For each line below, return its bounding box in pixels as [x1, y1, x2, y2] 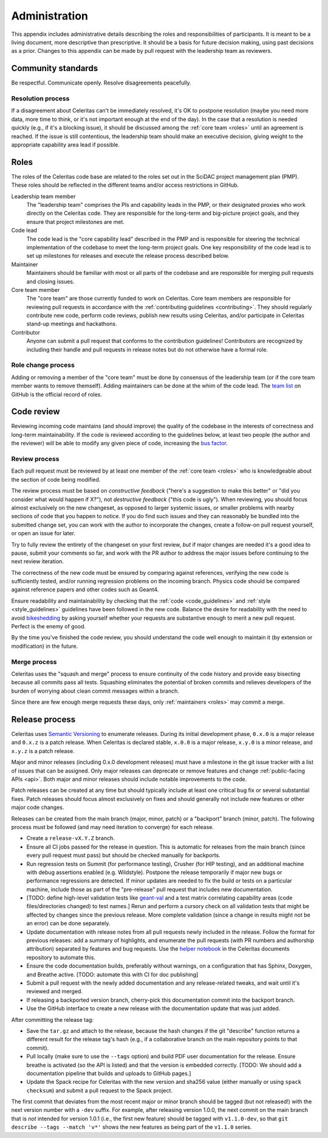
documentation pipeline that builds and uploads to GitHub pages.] [26, 1069, 191, 1077]
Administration [11, 9, 88, 23]
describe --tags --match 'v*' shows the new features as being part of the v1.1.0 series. [11, 1123, 252, 1131]
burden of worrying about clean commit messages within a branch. [11, 687, 179, 695]
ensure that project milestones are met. [26, 218, 125, 225]
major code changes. [11, 803, 64, 811]
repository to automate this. [26, 954, 96, 961]
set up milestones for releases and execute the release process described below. [26, 252, 230, 260]
